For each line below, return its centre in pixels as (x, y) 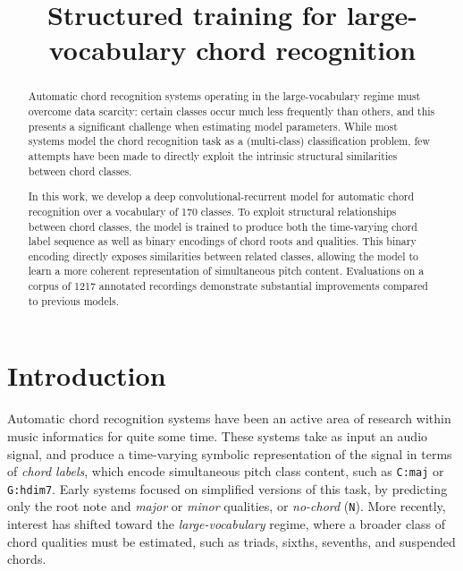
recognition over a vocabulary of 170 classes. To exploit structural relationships (212, 211)
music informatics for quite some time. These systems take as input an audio (218, 435)
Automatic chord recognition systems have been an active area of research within (229, 418)
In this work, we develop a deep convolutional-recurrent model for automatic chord (221, 196)
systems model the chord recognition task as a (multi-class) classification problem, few (229, 141)
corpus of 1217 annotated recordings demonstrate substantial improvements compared (228, 286)
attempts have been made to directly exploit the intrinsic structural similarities (213, 155)
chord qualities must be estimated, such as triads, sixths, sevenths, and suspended (231, 541)
